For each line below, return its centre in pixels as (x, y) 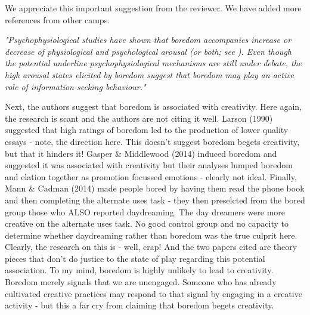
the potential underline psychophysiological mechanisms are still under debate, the (154, 63)
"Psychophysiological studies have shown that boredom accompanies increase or (148, 40)
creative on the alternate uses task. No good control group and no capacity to (147, 223)
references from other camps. (58, 19)
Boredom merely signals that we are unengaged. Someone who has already (141, 282)
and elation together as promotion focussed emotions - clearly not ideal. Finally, (151, 176)
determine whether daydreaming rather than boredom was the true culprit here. (151, 235)
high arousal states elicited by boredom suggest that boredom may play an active (150, 74)
